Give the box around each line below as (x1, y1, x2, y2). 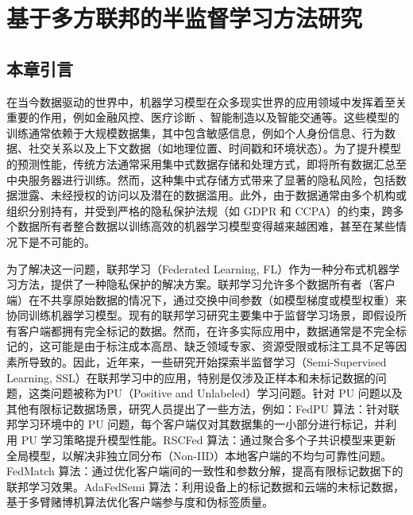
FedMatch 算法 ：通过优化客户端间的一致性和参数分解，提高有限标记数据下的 (6, 463, 403, 479)
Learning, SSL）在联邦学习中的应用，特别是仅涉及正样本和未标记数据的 (6, 369, 376, 385)
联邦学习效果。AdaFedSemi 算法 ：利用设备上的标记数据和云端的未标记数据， (6, 478, 405, 494)
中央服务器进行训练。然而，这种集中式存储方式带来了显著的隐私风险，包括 (6, 171, 396, 188)
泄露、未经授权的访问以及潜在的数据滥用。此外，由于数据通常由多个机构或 (17, 187, 407, 203)
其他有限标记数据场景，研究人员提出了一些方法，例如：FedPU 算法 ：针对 (6, 400, 388, 416)
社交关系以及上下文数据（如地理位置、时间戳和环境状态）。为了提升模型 (28, 140, 401, 157)
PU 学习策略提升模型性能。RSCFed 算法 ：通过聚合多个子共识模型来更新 (21, 432, 396, 448)
